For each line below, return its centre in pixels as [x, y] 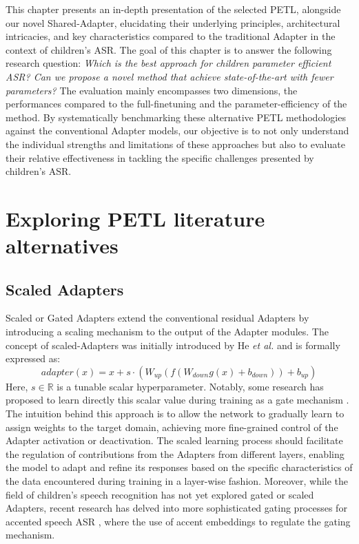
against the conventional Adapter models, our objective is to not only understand [177, 130]
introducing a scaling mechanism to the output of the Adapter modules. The [167, 332]
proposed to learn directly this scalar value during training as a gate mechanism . [177, 400]
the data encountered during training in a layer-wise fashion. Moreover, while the [177, 481]
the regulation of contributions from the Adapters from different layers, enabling [175, 453]
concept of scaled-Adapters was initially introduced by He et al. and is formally [173, 345]
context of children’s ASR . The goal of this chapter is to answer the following [169, 49]
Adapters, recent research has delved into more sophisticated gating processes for [176, 508]
